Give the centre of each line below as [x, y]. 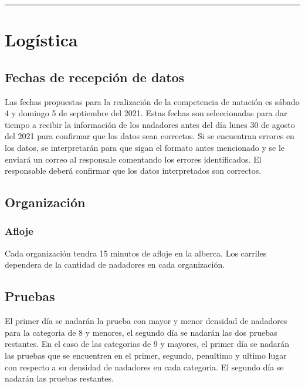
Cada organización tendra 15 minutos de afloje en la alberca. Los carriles [136, 253]
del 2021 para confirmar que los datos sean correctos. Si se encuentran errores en [150, 136]
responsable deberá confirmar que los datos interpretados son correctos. [133, 171]
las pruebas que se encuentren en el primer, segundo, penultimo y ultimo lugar [146, 355]
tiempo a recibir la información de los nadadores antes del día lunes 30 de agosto [150, 124]
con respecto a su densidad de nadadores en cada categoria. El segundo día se [144, 367]
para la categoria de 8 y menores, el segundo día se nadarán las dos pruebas [141, 332]
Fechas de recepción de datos [95, 77]
